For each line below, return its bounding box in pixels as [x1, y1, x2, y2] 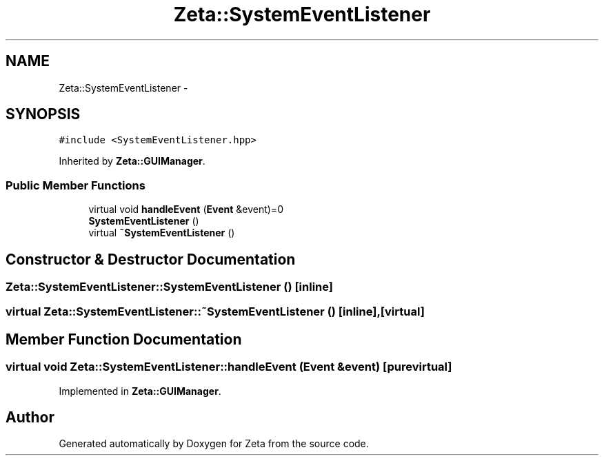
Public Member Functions [6, 178, 145, 192]
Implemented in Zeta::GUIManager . [59, 385, 221, 397]
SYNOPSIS [6, 105, 81, 123]
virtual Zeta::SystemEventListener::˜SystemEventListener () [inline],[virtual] [6, 305, 425, 319]
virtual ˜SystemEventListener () [88, 227, 235, 239]
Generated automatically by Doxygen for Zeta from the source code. [59, 438, 369, 450]
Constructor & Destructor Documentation [6, 250, 296, 268]
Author [6, 409, 54, 427]
